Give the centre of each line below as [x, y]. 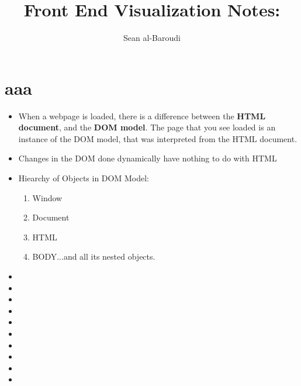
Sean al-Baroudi [152, 38]
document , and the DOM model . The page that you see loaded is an [147, 127]
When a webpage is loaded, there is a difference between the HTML [142, 116]
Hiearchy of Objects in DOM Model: [84, 178]
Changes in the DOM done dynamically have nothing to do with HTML [148, 158]
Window [47, 197]
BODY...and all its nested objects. [94, 256]
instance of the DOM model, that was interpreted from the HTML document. [158, 138]
